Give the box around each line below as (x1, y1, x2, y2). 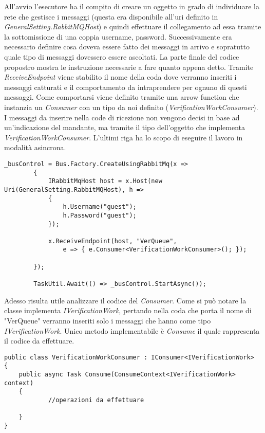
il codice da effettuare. (4, 335, 74, 346)
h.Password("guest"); (63, 211, 137, 219)
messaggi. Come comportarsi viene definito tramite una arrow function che (4, 92, 239, 102)
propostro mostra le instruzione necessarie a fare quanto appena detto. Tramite (4, 61, 254, 72)
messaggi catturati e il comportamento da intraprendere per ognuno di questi (4, 81, 247, 92)
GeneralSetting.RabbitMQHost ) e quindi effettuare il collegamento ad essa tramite (4, 21, 261, 32)
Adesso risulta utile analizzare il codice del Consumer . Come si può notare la (4, 295, 247, 305)
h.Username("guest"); (63, 203, 137, 211)
